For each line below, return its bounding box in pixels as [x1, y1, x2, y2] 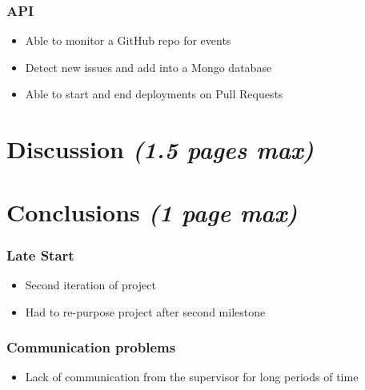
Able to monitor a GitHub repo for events [25, 32, 231, 49]
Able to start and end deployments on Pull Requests [25, 86, 283, 102]
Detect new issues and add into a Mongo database [25, 58, 272, 75]
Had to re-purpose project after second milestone [25, 303, 266, 320]
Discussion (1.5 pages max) [6, 133, 314, 166]
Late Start [6, 245, 74, 265]
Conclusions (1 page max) [6, 195, 298, 229]
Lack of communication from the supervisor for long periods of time [25, 368, 359, 385]
